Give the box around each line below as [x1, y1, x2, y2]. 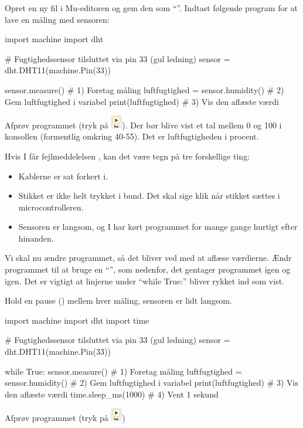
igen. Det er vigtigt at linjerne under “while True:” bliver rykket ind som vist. [5, 274, 284, 287]
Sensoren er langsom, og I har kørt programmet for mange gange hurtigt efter [18, 220, 298, 233]
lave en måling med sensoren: [5, 13, 110, 25]
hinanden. [18, 232, 54, 244]
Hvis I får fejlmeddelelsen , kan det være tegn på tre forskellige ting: [5, 150, 250, 162]
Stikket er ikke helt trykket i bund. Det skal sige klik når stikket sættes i [18, 189, 280, 202]
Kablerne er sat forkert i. [18, 169, 108, 182]
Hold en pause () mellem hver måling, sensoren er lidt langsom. [5, 294, 232, 307]
